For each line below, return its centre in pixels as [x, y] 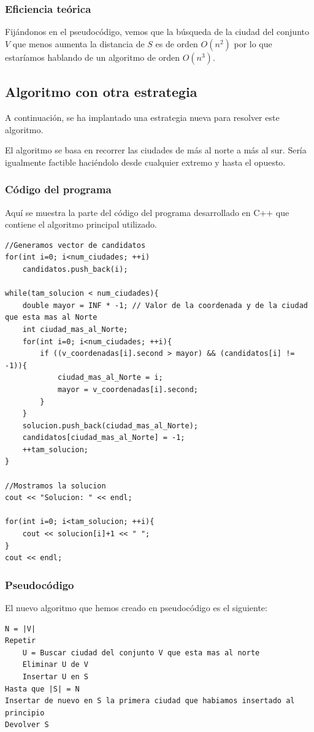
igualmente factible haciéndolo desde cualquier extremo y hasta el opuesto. [145, 162]
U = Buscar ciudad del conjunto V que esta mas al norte [141, 653]
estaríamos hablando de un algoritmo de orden [92, 57]
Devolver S [27, 725]
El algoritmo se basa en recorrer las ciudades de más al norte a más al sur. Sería [156, 150]
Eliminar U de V [56, 665]
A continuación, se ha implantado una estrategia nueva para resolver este [142, 118]
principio [25, 713]
